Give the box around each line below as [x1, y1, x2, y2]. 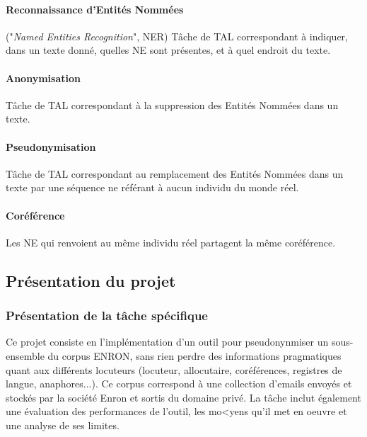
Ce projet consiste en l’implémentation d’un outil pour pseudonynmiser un [6, 334, 329, 349]
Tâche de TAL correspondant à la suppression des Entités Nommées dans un [6, 97, 339, 112]
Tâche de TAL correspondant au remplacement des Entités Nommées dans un [6, 166, 344, 181]
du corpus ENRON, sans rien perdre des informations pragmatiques [47, 348, 342, 363]
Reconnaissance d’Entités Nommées [6, 1, 184, 16]
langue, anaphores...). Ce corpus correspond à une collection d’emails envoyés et [6, 376, 352, 391]
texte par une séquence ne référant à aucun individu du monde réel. [6, 180, 299, 195]
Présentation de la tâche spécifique [6, 307, 208, 324]
